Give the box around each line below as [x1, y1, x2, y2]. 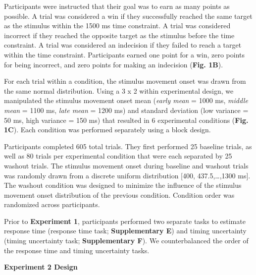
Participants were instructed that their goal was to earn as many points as [4, 1, 230, 11]
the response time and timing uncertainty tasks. [4, 245, 150, 255]
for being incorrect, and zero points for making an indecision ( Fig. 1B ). [4, 59, 223, 69]
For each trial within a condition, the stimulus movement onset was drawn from [4, 76, 246, 86]
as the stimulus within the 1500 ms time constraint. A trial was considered [4, 20, 231, 31]
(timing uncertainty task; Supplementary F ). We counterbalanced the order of [4, 235, 249, 246]
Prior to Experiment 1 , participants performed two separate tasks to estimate [4, 216, 246, 226]
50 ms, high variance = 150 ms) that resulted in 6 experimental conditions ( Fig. [4, 114, 249, 125]
